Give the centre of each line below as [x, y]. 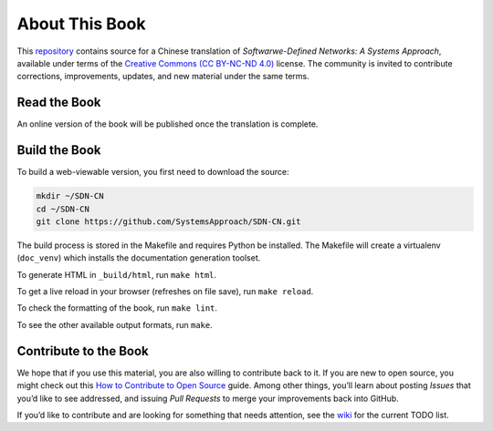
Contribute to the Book [83, 351]
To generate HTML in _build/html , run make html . [117, 274]
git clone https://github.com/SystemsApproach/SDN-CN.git [168, 221]
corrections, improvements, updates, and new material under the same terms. [163, 77]
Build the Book [59, 150]
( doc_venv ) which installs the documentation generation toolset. [139, 258]
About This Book [81, 24]
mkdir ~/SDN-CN [70, 196]
